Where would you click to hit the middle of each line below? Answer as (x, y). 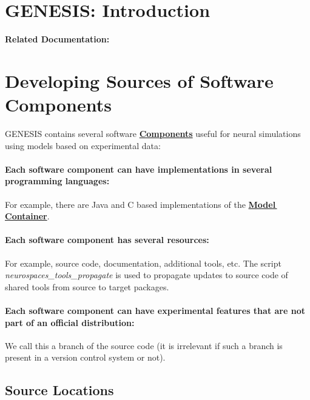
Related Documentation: (57, 39)
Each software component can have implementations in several (139, 169)
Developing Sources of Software (139, 80)
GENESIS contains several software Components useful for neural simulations (153, 134)
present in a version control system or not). (85, 357)
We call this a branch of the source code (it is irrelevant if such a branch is (144, 345)
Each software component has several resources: (107, 240)
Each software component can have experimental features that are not (155, 310)
